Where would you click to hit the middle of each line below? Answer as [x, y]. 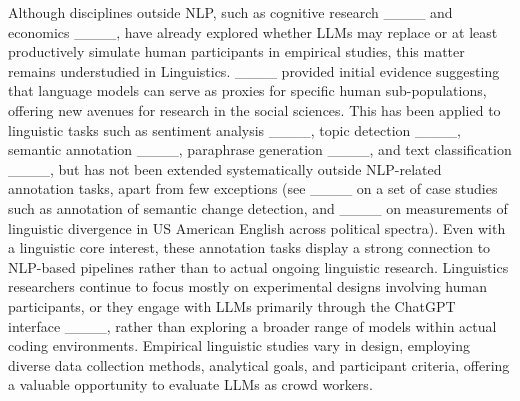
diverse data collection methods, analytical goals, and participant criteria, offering [259, 364]
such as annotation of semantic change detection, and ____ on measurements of [258, 207]
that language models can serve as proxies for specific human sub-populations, [247, 90]
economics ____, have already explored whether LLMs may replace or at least [253, 31]
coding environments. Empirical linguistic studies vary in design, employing [239, 345]
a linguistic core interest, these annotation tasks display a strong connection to [249, 247]
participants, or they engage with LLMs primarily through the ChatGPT [232, 305]
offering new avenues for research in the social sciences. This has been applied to [254, 109]
